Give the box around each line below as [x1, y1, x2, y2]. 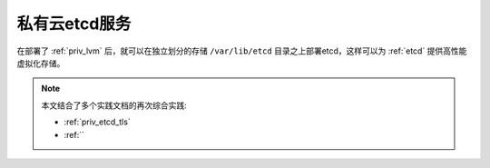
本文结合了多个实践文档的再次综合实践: [41, 100, 188, 111]
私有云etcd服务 [16, 14, 132, 34]
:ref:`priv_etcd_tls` [64, 116, 131, 127]
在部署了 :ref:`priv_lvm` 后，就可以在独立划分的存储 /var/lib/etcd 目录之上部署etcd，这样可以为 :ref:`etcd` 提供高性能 [16, 45, 467, 56]
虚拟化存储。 [16, 57, 65, 68]
